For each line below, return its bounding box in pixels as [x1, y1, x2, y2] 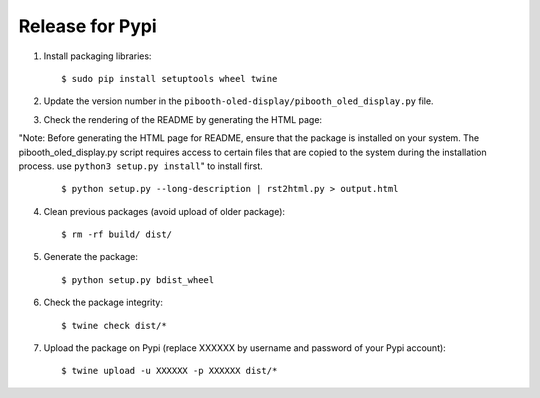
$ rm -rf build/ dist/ [61, 229, 173, 240]
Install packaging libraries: [43, 50, 152, 62]
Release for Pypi [18, 15, 157, 37]
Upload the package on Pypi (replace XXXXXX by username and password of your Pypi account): [43, 342, 447, 354]
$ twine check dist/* [61, 320, 167, 331]
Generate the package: [43, 251, 139, 263]
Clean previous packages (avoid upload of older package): [43, 205, 285, 217]
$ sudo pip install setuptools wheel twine [61, 73, 278, 84]
